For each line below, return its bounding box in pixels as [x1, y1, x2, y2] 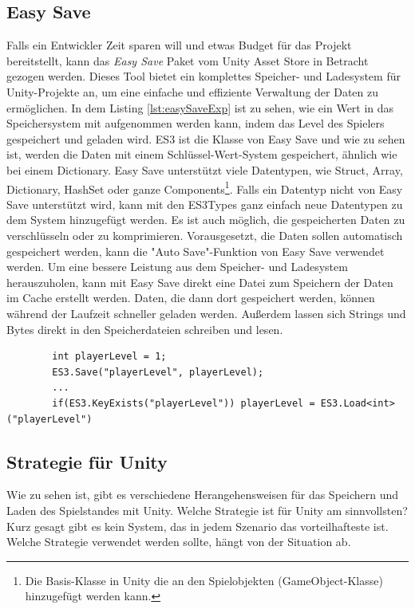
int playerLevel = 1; [52, 351, 167, 363]
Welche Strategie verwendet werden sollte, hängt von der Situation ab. [6, 533, 351, 550]
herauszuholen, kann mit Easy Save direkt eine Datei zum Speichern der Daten [6, 273, 393, 290]
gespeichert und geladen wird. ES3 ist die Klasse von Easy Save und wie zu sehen [6, 130, 405, 147]
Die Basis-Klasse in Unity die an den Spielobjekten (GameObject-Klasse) [25, 572, 383, 588]
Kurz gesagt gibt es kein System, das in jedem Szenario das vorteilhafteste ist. [6, 517, 389, 534]
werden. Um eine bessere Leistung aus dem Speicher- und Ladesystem [6, 258, 348, 275]
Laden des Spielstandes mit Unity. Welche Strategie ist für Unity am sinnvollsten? [6, 501, 408, 518]
